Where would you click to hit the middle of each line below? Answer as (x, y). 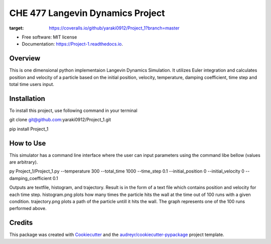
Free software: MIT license (49, 37)
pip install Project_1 (29, 129)
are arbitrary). (24, 162)
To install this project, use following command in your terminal (73, 110)
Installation (27, 98)
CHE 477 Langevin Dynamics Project (87, 13)
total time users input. (32, 84)
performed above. (28, 208)
